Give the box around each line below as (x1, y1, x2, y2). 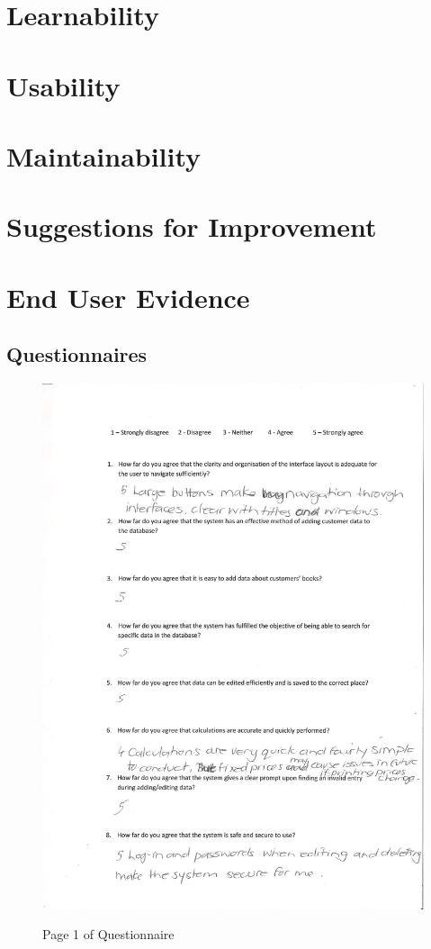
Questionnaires (6, 340, 148, 368)
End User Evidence (6, 278, 250, 315)
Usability (6, 67, 121, 104)
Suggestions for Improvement (6, 208, 377, 245)
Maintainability (6, 137, 202, 174)
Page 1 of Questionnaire (42, 925, 175, 944)
